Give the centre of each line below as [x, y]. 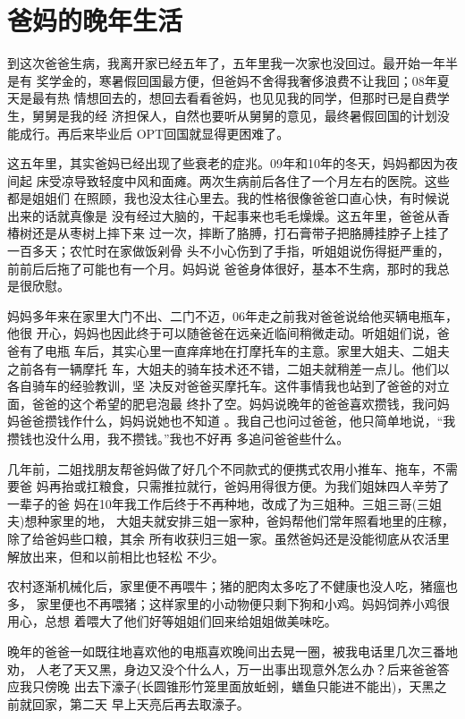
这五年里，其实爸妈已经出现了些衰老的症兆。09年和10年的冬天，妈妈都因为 [226, 163]
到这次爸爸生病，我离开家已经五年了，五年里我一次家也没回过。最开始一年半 [232, 63]
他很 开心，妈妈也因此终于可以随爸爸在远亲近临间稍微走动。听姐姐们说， [222, 333]
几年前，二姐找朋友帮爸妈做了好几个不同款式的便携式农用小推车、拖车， [220, 468]
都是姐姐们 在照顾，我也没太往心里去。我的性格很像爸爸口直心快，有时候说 [228, 198]
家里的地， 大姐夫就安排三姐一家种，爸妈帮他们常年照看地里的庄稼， [252, 521]
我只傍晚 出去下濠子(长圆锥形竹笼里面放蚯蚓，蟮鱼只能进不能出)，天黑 [227, 686]
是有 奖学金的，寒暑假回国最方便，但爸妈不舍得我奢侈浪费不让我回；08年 [222, 80]
